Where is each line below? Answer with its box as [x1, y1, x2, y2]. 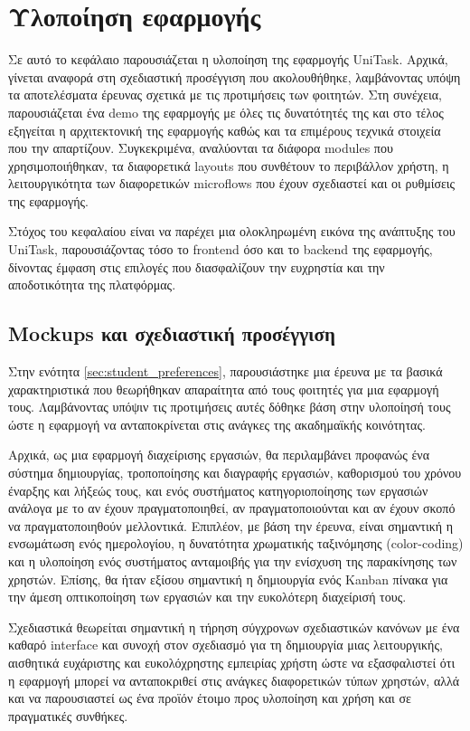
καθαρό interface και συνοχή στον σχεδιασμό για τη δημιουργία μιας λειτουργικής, [8, 635, 443, 654]
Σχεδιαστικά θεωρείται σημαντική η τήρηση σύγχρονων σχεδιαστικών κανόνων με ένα [8, 617, 460, 636]
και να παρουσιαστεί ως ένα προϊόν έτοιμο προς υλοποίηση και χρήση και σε [8, 688, 411, 707]
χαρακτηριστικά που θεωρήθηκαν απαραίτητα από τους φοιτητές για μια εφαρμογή [8, 379, 439, 398]
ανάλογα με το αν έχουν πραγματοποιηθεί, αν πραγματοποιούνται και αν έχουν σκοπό [8, 498, 456, 517]
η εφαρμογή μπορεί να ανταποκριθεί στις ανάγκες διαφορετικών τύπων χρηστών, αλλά [8, 670, 460, 689]
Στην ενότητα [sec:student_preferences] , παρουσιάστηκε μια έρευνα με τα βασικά [8, 362, 443, 381]
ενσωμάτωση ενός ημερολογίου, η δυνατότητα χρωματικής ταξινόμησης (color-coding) [8, 534, 464, 553]
